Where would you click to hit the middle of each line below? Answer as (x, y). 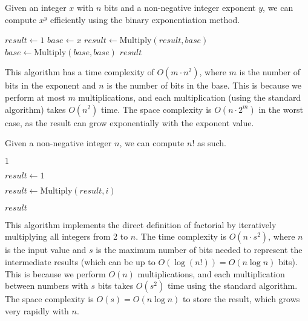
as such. (211, 143)
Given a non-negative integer (58, 143)
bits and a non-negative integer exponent (180, 7)
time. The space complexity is (156, 109)
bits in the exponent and (51, 85)
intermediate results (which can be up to (80, 261)
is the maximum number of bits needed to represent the (199, 250)
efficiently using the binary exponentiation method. (145, 19)
